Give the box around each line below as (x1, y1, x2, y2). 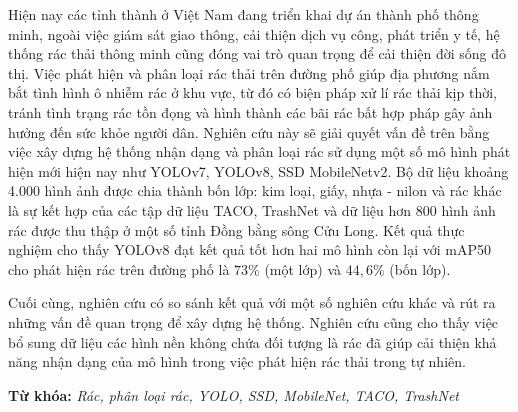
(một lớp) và (264, 258, 341, 279)
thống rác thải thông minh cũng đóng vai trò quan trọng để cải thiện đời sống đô (8, 43, 507, 64)
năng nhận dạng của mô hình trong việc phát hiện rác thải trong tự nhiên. (8, 351, 466, 372)
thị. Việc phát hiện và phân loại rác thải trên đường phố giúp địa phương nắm (8, 62, 490, 83)
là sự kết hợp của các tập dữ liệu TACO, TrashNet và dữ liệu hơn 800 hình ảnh (8, 199, 496, 220)
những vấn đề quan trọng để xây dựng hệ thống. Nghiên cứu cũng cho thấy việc (8, 311, 499, 332)
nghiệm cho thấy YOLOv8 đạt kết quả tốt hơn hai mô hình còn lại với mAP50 (8, 239, 492, 260)
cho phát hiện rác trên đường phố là (8, 258, 230, 279)
